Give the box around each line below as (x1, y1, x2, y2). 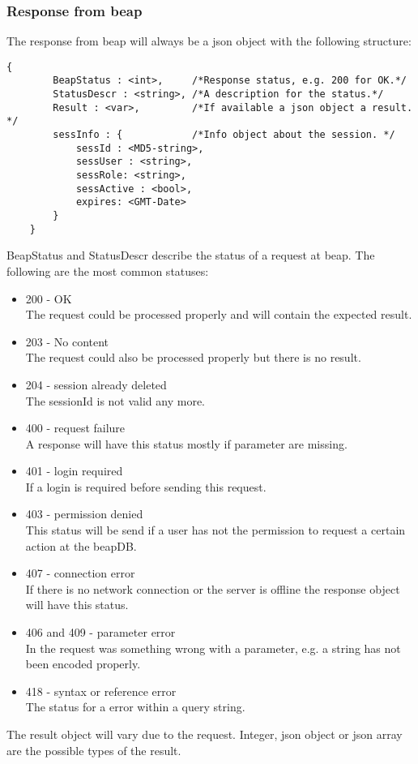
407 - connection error (25, 564, 135, 582)
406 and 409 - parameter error (25, 624, 176, 641)
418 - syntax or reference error (25, 682, 177, 699)
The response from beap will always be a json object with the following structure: (6, 32, 412, 49)
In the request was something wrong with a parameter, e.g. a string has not (25, 639, 401, 656)
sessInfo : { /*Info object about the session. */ (53, 129, 395, 141)
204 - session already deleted (25, 376, 167, 393)
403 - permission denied (25, 505, 143, 522)
